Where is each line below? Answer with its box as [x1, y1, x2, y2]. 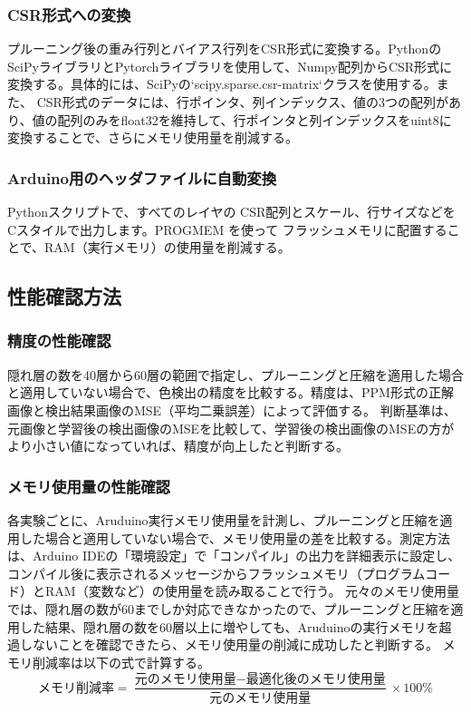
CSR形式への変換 [7, 3, 131, 25]
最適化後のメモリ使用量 [245, 673, 386, 687]
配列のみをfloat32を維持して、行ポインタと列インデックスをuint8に [57, 110, 452, 129]
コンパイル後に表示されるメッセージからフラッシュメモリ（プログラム [7, 563, 426, 582]
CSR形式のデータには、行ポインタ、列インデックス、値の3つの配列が [36, 93, 449, 111]
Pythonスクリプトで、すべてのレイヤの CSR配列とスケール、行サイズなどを [7, 202, 456, 220]
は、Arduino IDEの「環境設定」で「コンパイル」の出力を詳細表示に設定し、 [7, 546, 461, 565]
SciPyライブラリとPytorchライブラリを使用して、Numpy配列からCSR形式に [7, 56, 453, 75]
